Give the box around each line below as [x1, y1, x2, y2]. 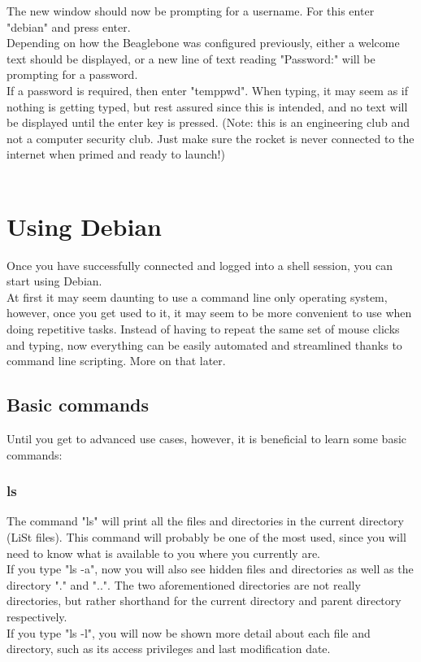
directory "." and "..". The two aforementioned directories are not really [7, 576, 361, 593]
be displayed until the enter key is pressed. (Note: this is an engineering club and [7, 114, 410, 131]
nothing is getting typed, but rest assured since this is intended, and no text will [7, 98, 408, 115]
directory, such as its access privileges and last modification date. [7, 640, 331, 657]
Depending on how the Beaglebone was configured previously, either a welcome [7, 34, 400, 51]
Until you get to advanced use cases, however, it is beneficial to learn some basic [7, 430, 407, 447]
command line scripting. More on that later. [7, 352, 226, 369]
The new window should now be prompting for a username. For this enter [7, 2, 375, 19]
